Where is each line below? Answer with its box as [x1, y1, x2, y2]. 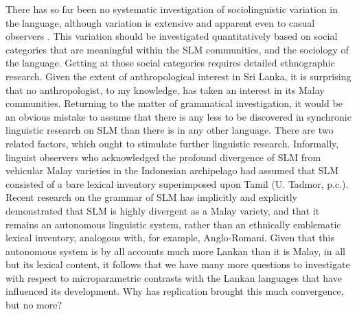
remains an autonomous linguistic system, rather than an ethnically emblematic [5, 217, 341, 231]
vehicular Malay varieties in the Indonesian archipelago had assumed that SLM [5, 163, 339, 178]
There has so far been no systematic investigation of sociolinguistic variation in [5, 2, 338, 16]
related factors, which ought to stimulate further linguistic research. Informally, [5, 136, 339, 150]
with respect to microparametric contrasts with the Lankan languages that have [5, 270, 342, 285]
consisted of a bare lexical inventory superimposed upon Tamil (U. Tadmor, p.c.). [5, 176, 349, 191]
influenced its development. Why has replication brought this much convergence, [5, 284, 344, 298]
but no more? [5, 298, 62, 312]
